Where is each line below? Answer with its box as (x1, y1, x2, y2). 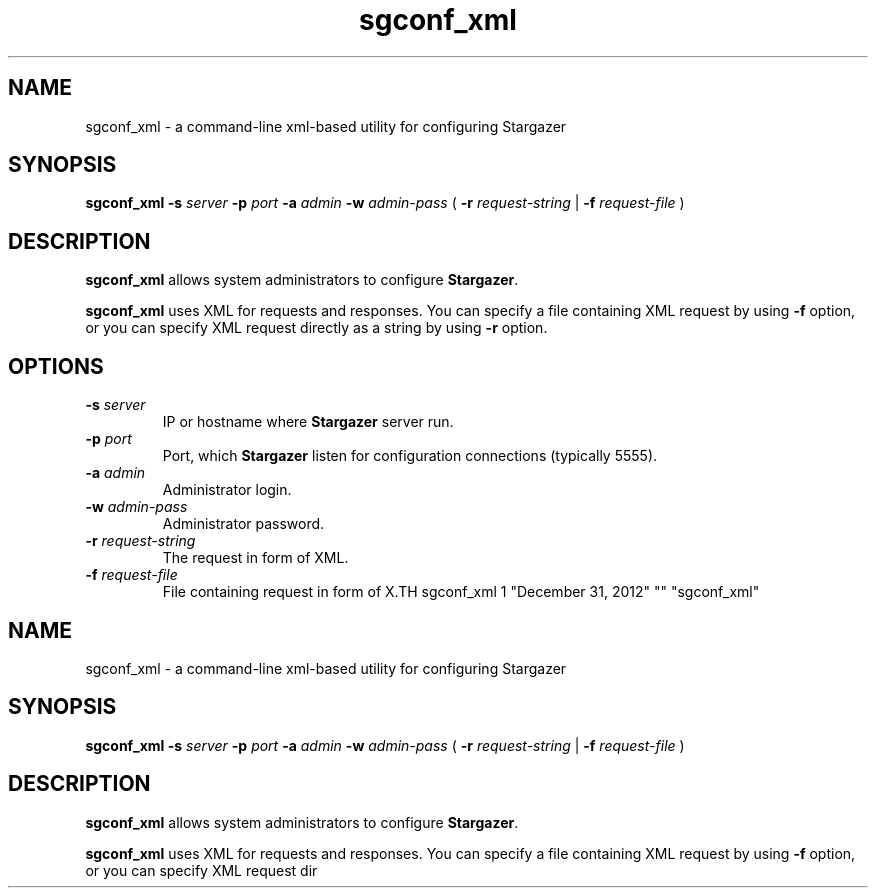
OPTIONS (8, 353, 104, 379)
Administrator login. (162, 481, 292, 499)
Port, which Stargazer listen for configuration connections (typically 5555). (162, 447, 658, 465)
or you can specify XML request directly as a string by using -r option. (85, 319, 548, 337)
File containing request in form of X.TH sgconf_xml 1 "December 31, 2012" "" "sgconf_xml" (162, 583, 760, 601)
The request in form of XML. (162, 549, 349, 567)
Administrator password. (162, 515, 325, 533)
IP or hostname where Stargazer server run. (162, 413, 454, 431)
